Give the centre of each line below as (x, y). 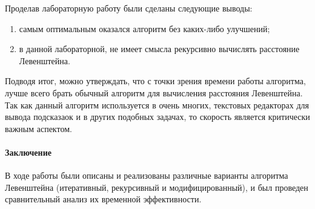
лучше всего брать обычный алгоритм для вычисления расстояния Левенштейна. (154, 92)
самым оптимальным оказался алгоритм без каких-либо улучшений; (144, 28)
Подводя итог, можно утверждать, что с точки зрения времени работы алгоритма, (155, 81)
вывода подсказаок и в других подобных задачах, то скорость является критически (157, 117)
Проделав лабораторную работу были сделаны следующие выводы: (129, 8)
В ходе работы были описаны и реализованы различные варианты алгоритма (147, 175)
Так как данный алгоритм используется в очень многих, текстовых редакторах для (157, 104)
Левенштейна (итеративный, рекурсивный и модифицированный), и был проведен (157, 187)
